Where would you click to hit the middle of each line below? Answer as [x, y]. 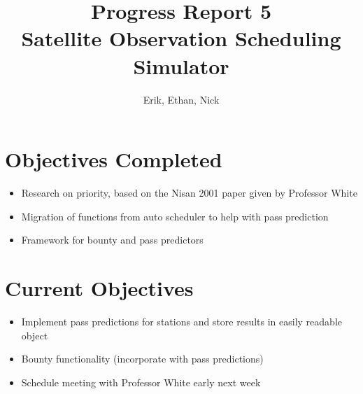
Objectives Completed [114, 159]
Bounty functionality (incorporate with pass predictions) [142, 359]
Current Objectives [99, 288]
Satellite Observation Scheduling [181, 38]
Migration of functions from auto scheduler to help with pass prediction [175, 216]
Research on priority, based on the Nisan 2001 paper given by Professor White [189, 193]
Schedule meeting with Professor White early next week [141, 382]
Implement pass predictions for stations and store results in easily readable [182, 321]
